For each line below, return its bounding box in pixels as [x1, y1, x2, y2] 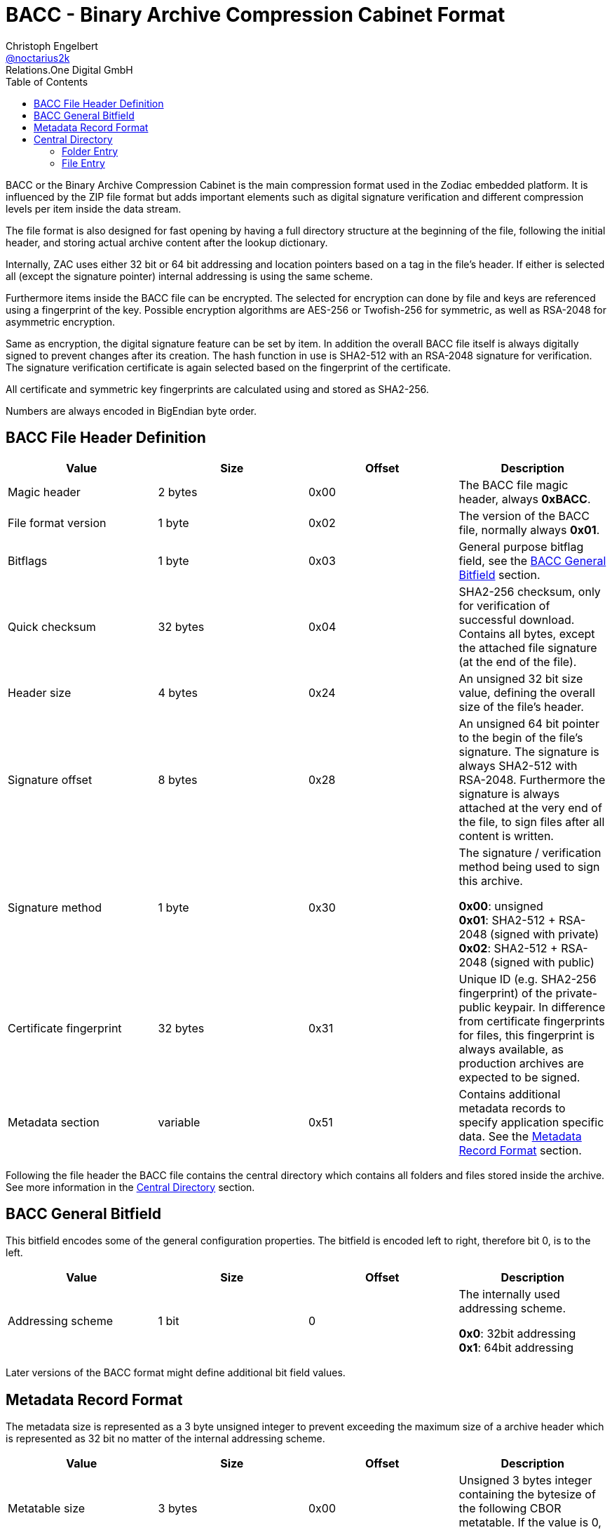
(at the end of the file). [458, 654, 577, 669]
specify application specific [458, 1115, 604, 1129]
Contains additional [458, 1086, 561, 1101]
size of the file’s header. [458, 699, 584, 714]
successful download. [458, 612, 575, 627]
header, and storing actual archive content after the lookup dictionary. [6, 236, 328, 248]
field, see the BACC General [458, 553, 606, 568]
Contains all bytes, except [458, 626, 595, 641]
